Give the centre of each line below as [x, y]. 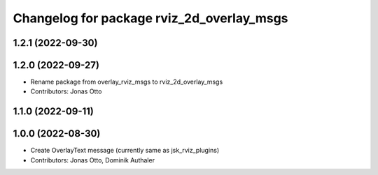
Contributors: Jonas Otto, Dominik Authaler [93, 160]
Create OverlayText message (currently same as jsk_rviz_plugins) [125, 151]
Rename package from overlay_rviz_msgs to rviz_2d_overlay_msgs [127, 82]
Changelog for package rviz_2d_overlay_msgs [150, 18]
